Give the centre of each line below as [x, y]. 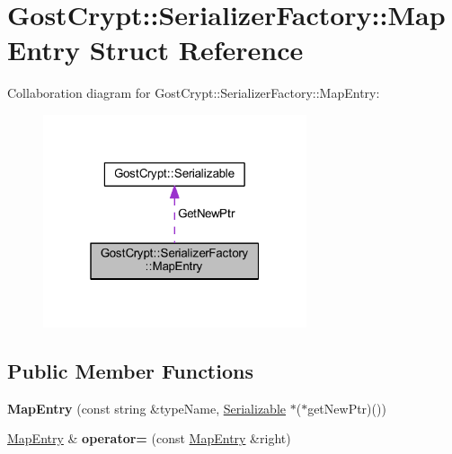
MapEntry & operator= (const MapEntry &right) [149, 438]
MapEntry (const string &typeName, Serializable [147, 408]
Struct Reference [196, 50]
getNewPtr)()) [347, 408]
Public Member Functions [130, 370]
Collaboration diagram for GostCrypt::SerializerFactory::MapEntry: [194, 93]
